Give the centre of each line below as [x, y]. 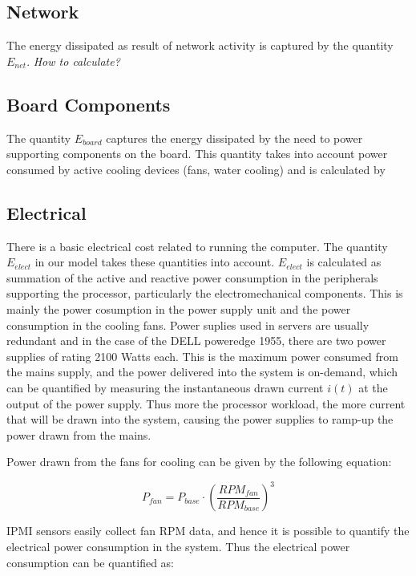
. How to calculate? [73, 61]
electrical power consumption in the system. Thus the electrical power [178, 546]
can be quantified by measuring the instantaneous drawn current [165, 387]
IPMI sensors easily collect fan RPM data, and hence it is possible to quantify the [208, 531]
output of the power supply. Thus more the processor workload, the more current [206, 403]
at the [373, 387]
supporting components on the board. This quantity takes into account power [197, 154]
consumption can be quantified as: [91, 562]
